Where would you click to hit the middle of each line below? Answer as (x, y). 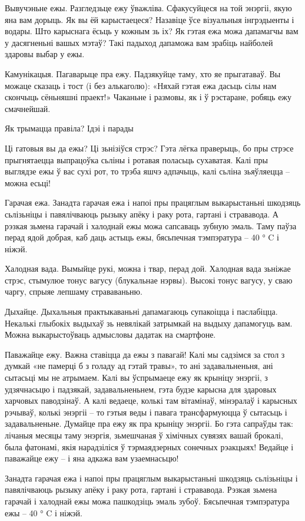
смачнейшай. (28, 108)
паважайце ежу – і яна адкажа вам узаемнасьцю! (92, 458)
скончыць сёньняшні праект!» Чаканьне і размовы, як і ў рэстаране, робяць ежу (148, 97)
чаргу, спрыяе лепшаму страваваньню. (74, 291)
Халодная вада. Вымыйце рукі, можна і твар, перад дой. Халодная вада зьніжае (148, 268)
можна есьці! (28, 182)
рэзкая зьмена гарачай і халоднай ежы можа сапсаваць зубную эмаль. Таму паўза (151, 225)
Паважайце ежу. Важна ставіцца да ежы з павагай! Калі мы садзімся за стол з (145, 354)
